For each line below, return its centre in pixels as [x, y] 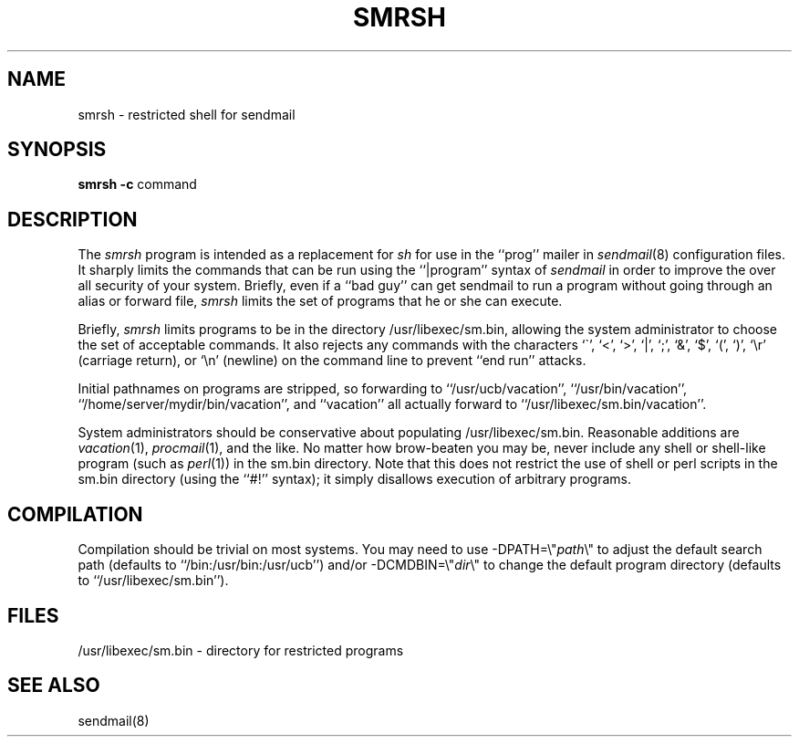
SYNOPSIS [57, 150]
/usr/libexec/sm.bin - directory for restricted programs [241, 650]
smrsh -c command [137, 184]
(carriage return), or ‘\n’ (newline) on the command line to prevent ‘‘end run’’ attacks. [332, 361]
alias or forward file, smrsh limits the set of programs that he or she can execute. [320, 301]
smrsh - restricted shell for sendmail [187, 114]
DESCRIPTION [73, 219]
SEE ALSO [54, 686]
